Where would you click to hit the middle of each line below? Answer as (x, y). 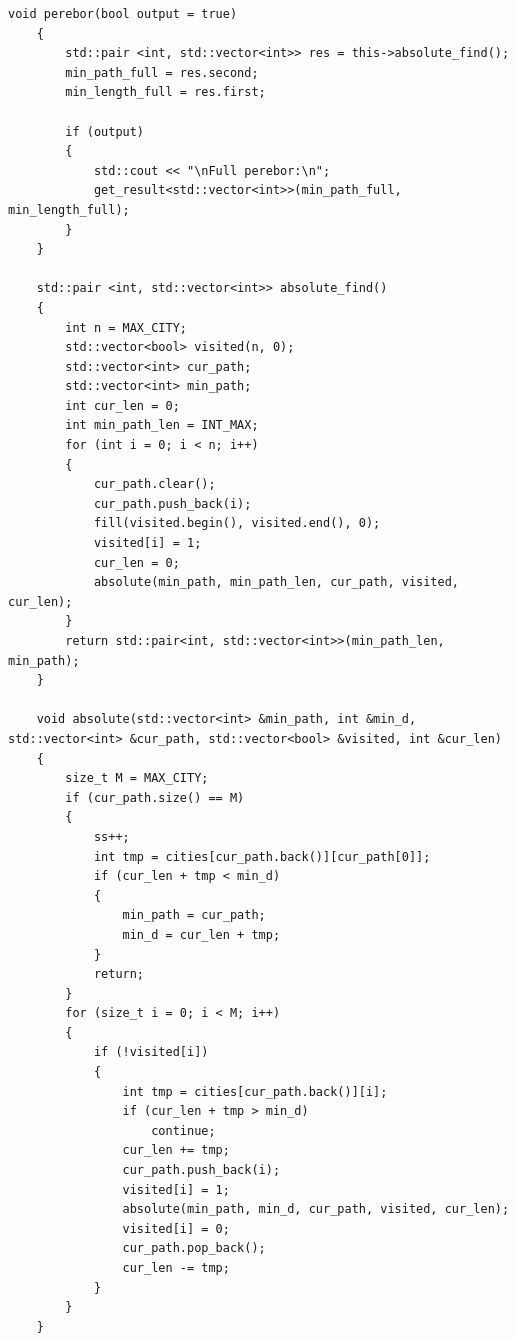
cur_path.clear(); (154, 484)
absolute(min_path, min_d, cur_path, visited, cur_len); (316, 1209)
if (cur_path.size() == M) (155, 797)
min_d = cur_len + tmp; (201, 934)
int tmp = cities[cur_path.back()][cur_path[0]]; (262, 856)
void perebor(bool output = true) (123, 14)
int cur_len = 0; (122, 405)
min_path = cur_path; (194, 915)
